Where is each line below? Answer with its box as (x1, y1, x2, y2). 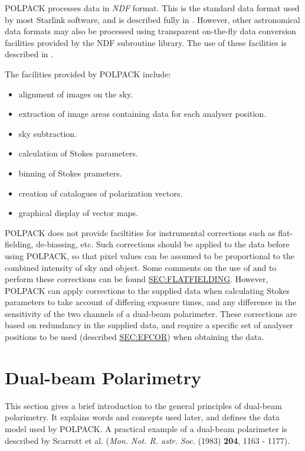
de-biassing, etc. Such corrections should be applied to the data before (35, 238, 290, 250)
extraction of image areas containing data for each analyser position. (18, 107, 267, 120)
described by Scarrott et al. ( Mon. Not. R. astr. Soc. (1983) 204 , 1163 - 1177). (5, 434, 290, 446)
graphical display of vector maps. (18, 207, 138, 219)
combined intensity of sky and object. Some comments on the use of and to (5, 261, 277, 273)
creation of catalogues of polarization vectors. (18, 187, 183, 199)
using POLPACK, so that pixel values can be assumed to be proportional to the (5, 249, 295, 262)
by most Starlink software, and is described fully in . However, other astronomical (5, 13, 300, 25)
